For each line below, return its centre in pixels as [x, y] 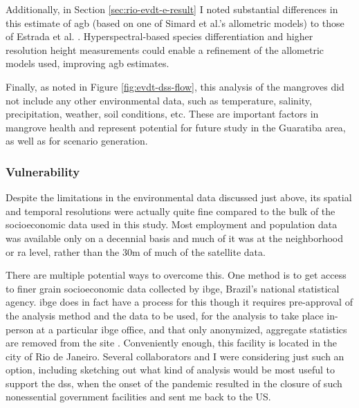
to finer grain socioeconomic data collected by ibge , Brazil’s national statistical [173, 288]
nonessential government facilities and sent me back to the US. [138, 397]
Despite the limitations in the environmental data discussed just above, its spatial [179, 197]
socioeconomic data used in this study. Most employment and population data [172, 224]
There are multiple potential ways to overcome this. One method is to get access [176, 275]
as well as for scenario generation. [77, 141]
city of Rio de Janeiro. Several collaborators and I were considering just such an [175, 356]
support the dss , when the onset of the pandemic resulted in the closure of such [174, 383]
